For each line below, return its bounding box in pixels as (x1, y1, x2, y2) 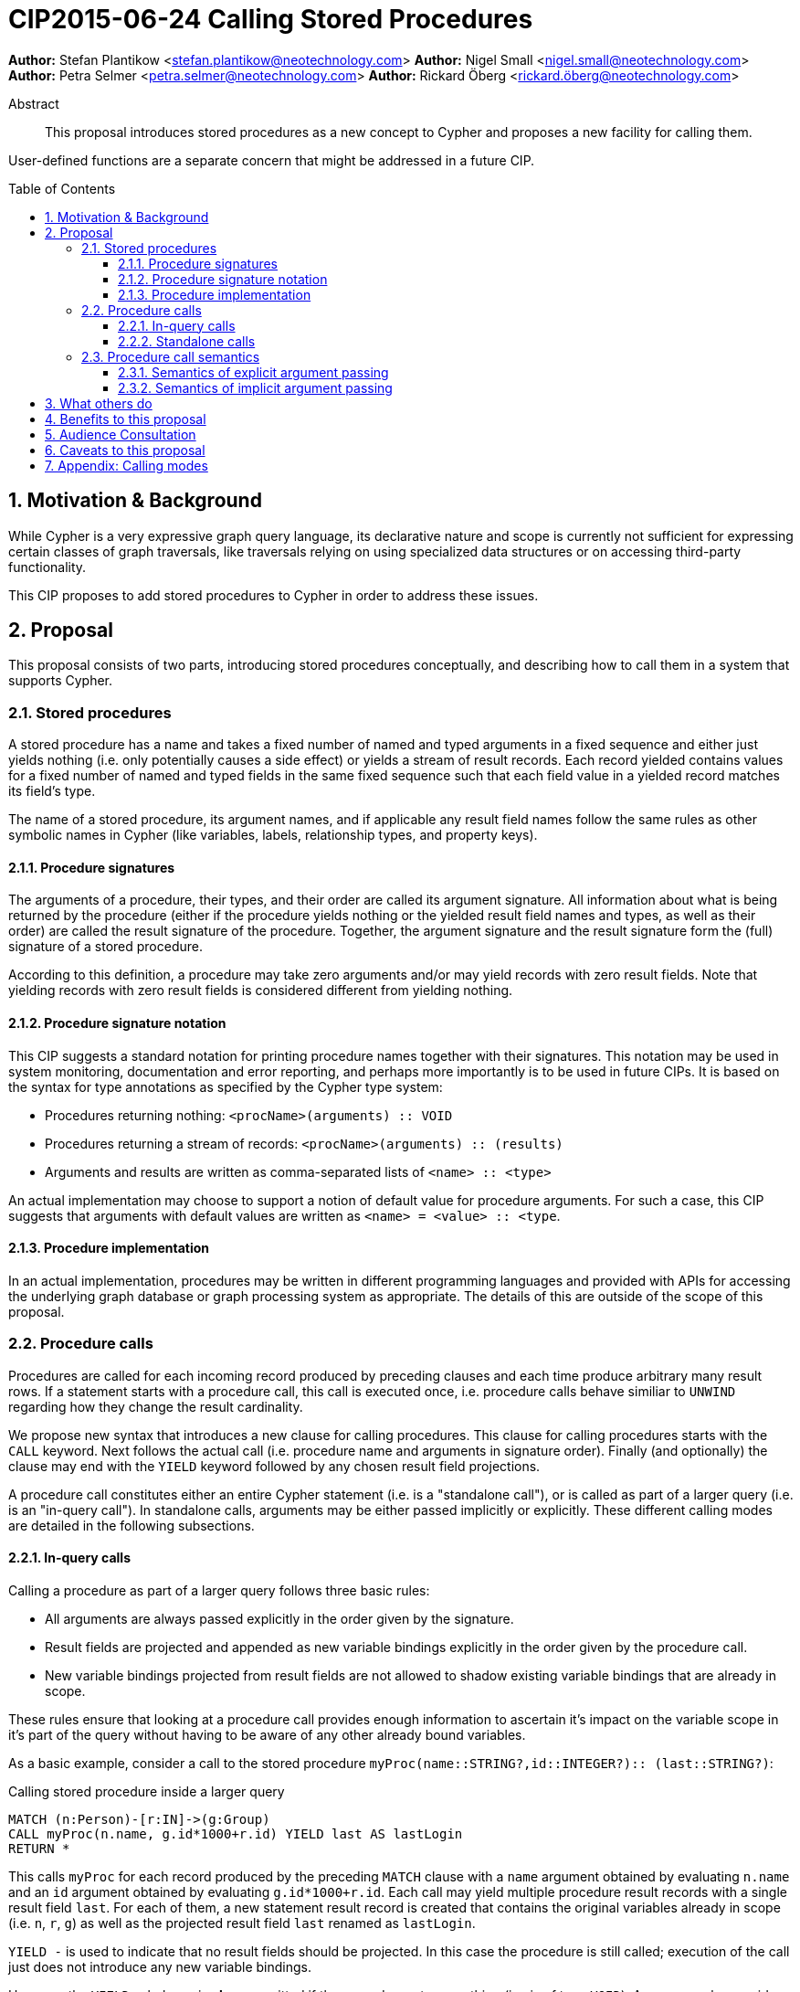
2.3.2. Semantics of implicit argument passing (118, 379, 393, 396)
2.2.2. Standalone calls (118, 333, 256, 349)
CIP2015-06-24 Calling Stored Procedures (8, 4, 533, 35)
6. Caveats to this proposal (45, 441, 205, 458)
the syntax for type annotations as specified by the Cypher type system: (8, 1078, 443, 1095)
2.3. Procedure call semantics (81, 348, 260, 365)
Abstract (8, 95, 59, 111)
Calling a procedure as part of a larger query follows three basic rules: (8, 1582, 430, 1598)
